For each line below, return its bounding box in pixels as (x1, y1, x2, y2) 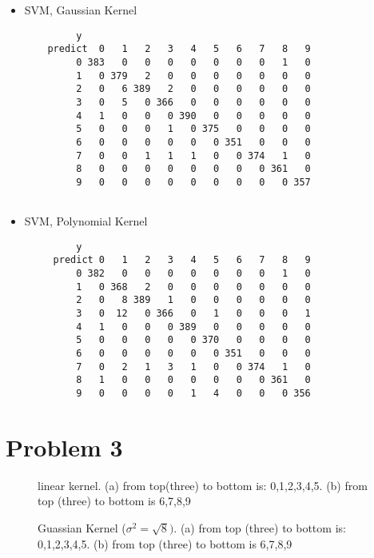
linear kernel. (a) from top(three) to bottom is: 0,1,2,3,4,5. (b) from (38, 476, 368, 493)
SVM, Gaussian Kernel (24, 2, 137, 18)
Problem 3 (6, 430, 123, 463)
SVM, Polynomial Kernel (24, 213, 148, 229)
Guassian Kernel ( (38, 519, 126, 536)
